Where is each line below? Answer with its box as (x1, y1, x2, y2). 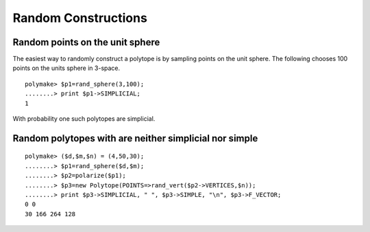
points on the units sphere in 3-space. (12, 64, 121, 72)
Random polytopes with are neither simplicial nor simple (12, 132, 258, 144)
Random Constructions (12, 10, 147, 25)
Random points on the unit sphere (12, 36, 160, 48)
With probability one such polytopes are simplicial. (12, 115, 156, 123)
